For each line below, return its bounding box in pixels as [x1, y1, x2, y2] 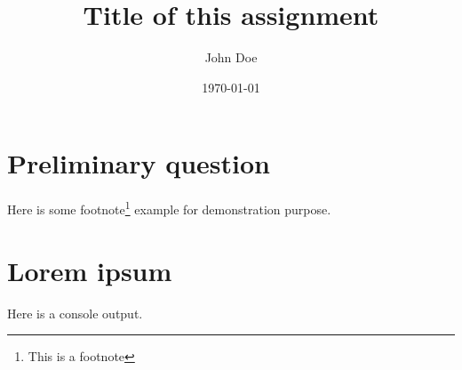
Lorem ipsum [7, 252, 172, 288]
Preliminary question [7, 145, 270, 181]
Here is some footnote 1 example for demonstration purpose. [7, 197, 331, 218]
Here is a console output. [7, 303, 143, 322]
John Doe [204, 48, 258, 67]
